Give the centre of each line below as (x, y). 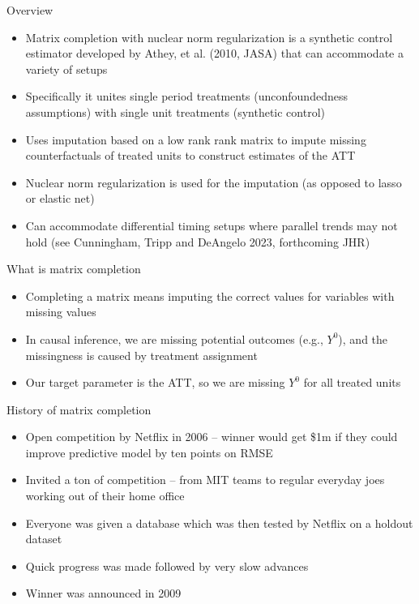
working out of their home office (105, 496)
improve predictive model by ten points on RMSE (149, 452)
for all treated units (352, 382)
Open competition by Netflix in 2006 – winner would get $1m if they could (212, 437)
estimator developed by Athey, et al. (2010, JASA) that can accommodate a (214, 53)
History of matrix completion (79, 409)
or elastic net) (60, 198)
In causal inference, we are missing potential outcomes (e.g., (174, 338)
